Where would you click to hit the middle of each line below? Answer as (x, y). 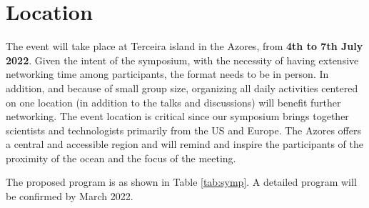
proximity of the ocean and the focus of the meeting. (121, 158)
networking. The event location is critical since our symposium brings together (177, 116)
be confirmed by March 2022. (70, 196)
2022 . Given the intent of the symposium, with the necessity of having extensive (182, 60)
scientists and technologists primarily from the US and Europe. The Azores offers (183, 130)
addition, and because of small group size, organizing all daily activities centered (182, 88)
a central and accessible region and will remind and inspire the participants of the (185, 144)
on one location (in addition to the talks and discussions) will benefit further (173, 102)
